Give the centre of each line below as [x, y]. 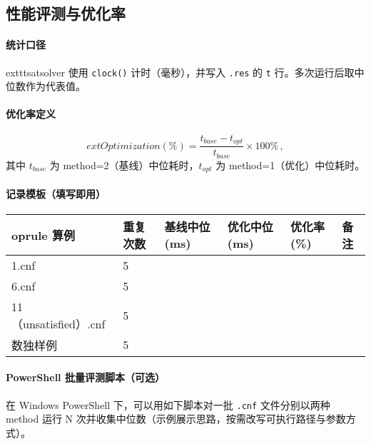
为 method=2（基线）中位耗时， [124, 165]
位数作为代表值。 [46, 86]
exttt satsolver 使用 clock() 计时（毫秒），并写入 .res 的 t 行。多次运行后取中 [185, 72]
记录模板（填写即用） [56, 193]
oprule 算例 [43, 235]
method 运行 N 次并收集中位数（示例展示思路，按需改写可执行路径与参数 [176, 419]
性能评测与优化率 [66, 13]
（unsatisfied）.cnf [59, 323]
